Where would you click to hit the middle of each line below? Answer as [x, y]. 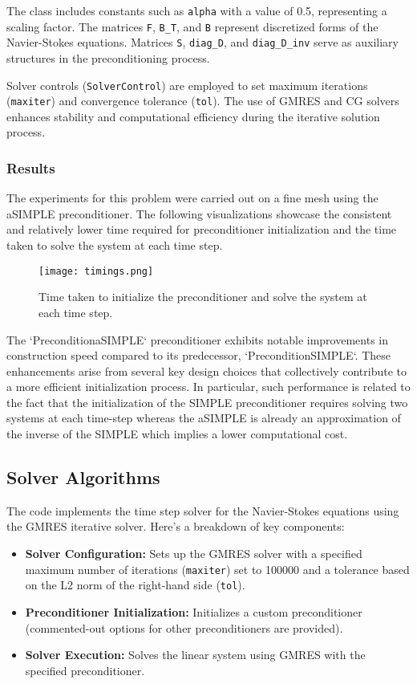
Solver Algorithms [83, 477]
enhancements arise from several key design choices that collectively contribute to [207, 370]
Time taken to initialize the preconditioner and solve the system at [203, 297]
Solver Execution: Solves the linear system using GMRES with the [195, 655]
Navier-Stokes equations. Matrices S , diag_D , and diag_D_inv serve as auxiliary [202, 42]
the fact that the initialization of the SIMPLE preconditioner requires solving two [207, 402]
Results [31, 167]
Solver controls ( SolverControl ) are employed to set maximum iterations [187, 85]
